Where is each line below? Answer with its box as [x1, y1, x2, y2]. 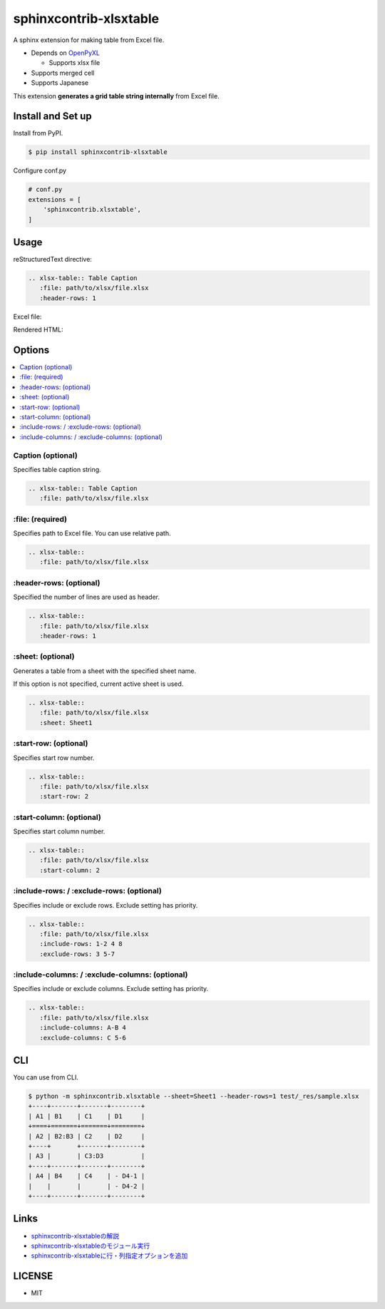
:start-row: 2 [39, 792, 89, 801]
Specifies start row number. [13, 753, 95, 762]
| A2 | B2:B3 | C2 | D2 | [28, 1132, 145, 1140]
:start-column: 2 [39, 866, 100, 874]
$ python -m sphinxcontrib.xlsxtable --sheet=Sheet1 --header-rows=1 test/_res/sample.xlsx [28, 1092, 359, 1101]
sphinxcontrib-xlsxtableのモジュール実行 [31, 1241, 150, 1250]
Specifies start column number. [13, 827, 106, 836]
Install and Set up [13, 111, 92, 123]
